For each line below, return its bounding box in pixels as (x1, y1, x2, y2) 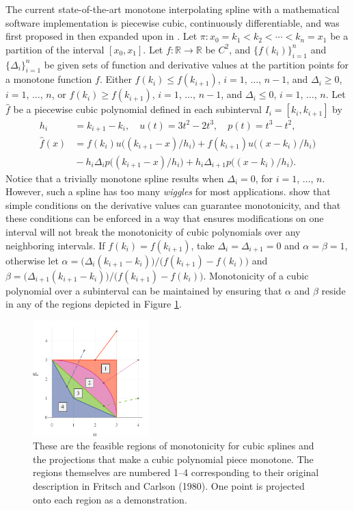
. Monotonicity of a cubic (203, 268, 309, 282)
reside (321, 283, 346, 297)
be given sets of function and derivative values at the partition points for (44, 57, 349, 71)
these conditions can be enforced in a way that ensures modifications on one (5, 211, 324, 225)
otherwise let (5, 253, 59, 267)
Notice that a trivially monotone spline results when (5, 171, 224, 185)
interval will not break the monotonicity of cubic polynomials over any (5, 225, 301, 239)
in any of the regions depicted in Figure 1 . (5, 297, 182, 311)
